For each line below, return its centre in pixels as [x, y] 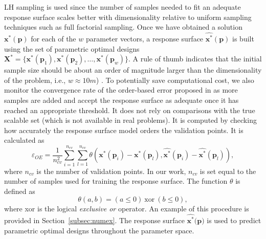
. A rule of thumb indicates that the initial [195, 59]
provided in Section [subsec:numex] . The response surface [94, 220]
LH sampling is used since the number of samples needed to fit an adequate [123, 7]
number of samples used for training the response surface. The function [116, 181]
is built [243, 39]
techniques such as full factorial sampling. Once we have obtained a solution [123, 27]
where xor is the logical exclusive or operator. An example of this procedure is [127, 209]
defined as [20, 191]
